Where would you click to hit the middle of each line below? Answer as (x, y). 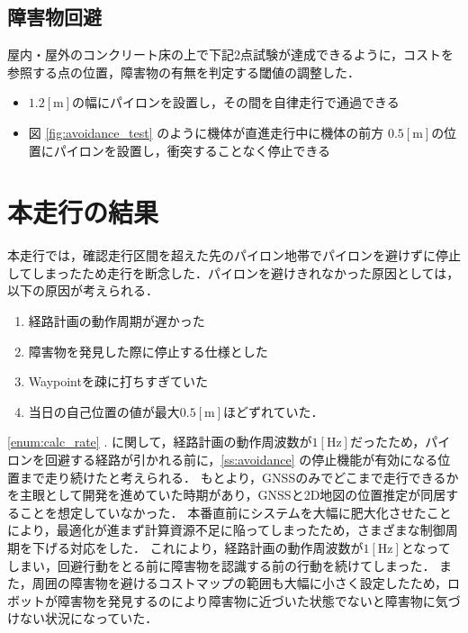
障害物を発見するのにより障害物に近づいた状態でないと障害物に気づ (259, 600)
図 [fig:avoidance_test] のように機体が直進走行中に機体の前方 (206, 132)
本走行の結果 (83, 212)
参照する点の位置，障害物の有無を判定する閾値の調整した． (184, 72)
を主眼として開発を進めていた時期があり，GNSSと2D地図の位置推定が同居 (227, 495)
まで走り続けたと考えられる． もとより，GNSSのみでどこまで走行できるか (239, 477)
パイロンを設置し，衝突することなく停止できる (192, 150)
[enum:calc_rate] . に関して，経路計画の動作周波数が (160, 442)
